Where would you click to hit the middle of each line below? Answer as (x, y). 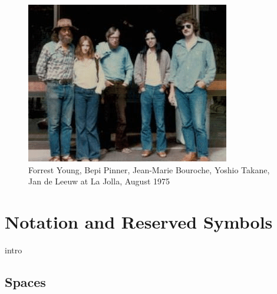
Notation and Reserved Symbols (139, 221)
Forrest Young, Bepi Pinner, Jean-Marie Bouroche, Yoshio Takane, (149, 169)
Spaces (25, 281)
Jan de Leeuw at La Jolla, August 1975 (99, 181)
